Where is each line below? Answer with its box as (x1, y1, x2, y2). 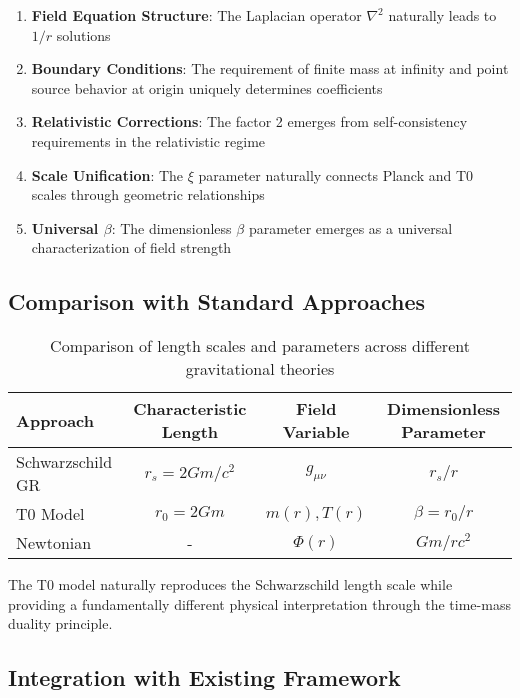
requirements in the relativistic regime (31, 130, 266, 151)
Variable (282, 420, 350, 444)
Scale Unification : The (31, 164, 184, 185)
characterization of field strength (31, 237, 232, 258)
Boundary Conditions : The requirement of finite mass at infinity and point (31, 58, 509, 79)
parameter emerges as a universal (248, 217, 453, 238)
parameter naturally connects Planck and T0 (198, 164, 474, 185)
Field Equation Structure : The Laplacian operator (31, 5, 362, 25)
